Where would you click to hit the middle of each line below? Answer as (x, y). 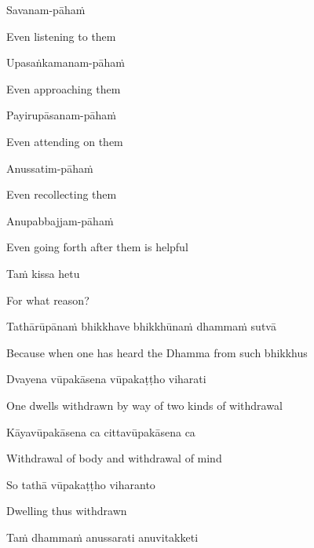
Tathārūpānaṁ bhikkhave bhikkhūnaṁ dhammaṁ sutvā (141, 326)
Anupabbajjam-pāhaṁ (60, 220)
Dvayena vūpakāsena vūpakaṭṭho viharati (106, 379)
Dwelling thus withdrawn (67, 511)
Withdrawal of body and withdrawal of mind (114, 458)
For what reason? (48, 300)
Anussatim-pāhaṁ (50, 168)
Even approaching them (64, 88)
